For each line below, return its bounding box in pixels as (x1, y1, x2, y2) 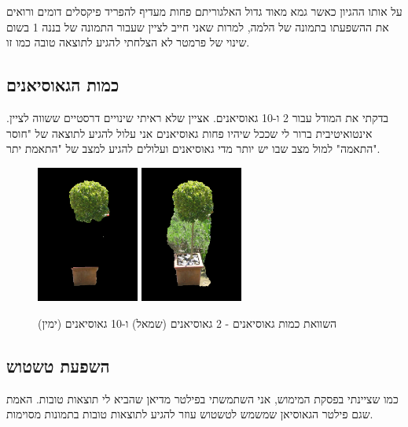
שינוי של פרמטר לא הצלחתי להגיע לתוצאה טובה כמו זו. (6, 34, 250, 50)
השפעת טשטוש (6, 353, 110, 377)
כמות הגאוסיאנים (6, 72, 119, 97)
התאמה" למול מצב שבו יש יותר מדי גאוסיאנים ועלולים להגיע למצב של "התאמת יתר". (6, 140, 380, 157)
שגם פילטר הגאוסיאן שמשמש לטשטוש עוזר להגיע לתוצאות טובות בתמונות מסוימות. (6, 406, 373, 422)
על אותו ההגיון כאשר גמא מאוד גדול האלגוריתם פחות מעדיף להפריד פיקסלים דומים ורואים (6, 3, 402, 19)
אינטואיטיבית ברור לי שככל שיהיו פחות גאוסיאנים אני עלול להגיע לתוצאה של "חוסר (6, 124, 373, 141)
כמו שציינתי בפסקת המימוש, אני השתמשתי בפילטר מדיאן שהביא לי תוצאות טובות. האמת (6, 390, 399, 407)
